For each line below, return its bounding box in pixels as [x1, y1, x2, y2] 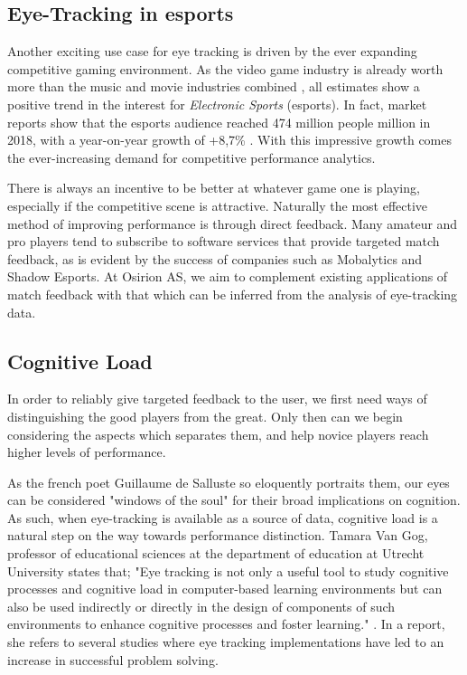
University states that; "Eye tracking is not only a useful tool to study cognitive [7, 561, 449, 580]
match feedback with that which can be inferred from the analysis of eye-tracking [7, 284, 458, 303]
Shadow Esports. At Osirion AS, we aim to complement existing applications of [7, 267, 448, 286]
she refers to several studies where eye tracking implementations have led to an [7, 632, 444, 651]
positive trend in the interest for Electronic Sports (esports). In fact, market [7, 94, 427, 113]
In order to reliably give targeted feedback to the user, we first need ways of [7, 389, 427, 408]
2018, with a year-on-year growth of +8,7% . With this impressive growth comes [7, 130, 453, 149]
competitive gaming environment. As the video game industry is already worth [7, 59, 444, 78]
